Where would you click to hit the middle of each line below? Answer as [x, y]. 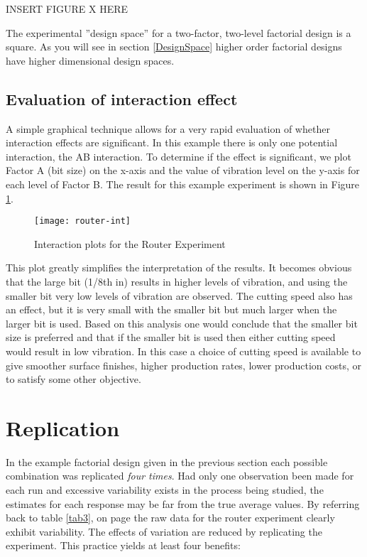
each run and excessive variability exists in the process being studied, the [165, 490]
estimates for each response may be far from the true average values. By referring [183, 503]
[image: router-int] [83, 221]
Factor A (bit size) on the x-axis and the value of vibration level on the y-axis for [183, 170]
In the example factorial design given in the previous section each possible [167, 461]
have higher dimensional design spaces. [90, 60]
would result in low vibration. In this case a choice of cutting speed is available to [183, 351]
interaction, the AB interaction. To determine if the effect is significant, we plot [179, 156]
